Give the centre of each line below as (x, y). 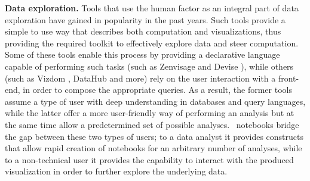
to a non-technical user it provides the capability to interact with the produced (149, 159)
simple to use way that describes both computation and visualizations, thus (143, 31)
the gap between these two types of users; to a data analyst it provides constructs (154, 136)
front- (288, 78)
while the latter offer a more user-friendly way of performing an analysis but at (150, 113)
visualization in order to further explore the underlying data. (116, 171)
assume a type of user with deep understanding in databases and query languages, (155, 101)
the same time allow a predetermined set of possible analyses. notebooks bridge (152, 124)
